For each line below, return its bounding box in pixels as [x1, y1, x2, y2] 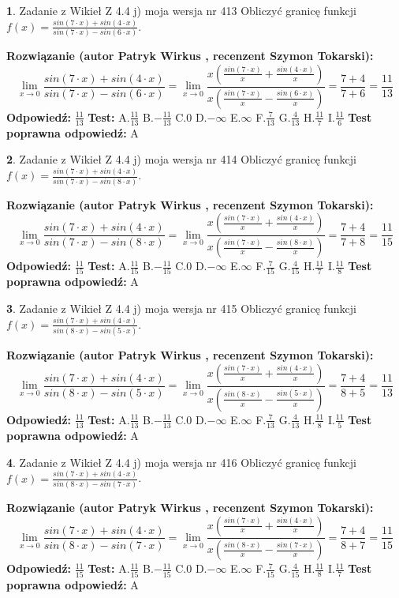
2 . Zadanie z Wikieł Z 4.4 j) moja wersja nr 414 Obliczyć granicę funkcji [6, 151, 356, 167]
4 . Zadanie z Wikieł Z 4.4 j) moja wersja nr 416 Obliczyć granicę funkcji [6, 453, 356, 470]
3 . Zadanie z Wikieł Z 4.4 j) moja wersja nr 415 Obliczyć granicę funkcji [6, 299, 356, 316]
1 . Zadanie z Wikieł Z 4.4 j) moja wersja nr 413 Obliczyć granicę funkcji [6, 2, 356, 18]
